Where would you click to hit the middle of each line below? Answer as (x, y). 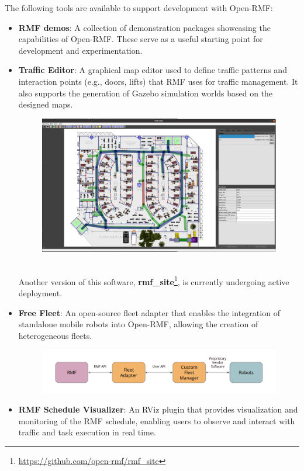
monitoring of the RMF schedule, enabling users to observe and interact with (157, 420)
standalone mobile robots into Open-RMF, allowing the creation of (138, 324)
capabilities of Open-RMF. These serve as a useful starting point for (141, 39)
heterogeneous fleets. (55, 335)
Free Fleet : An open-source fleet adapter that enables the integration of (149, 312)
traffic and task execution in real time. (87, 432)
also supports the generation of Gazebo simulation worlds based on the (146, 93)
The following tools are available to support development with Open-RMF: (139, 8)
